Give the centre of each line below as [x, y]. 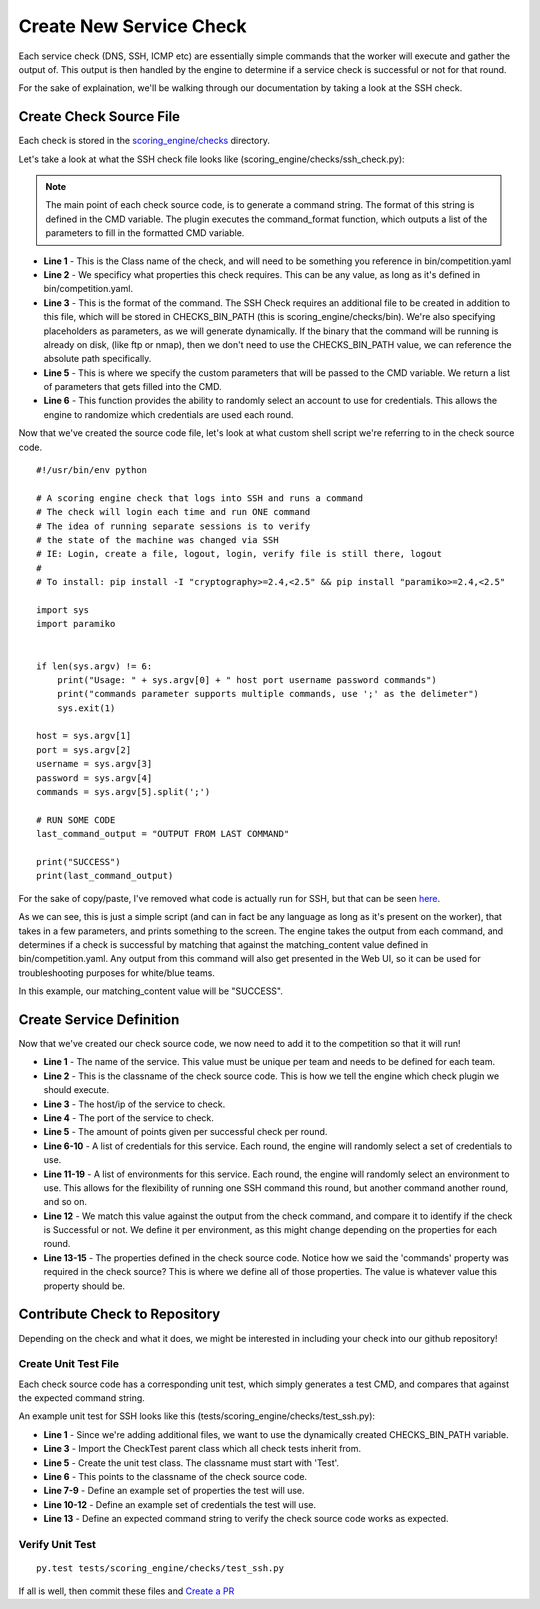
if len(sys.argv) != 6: [94, 666]
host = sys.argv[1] [84, 736]
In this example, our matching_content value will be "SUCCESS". [151, 991]
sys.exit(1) [86, 708]
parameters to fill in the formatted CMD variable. [145, 233]
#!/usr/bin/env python [92, 470]
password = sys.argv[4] [94, 778]
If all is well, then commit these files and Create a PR [126, 1591]
